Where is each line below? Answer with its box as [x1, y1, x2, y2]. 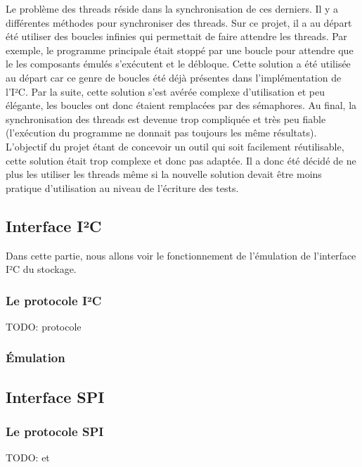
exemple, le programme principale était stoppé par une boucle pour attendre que [6, 42, 354, 57]
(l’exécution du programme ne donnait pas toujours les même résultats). [6, 125, 317, 140]
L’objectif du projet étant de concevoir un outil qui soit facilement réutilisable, [6, 139, 344, 153]
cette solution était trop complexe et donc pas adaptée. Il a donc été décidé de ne [6, 153, 356, 167]
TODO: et [6, 450, 50, 465]
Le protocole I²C [6, 291, 102, 309]
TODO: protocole [6, 319, 82, 333]
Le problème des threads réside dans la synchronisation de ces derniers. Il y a [6, 1, 339, 15]
